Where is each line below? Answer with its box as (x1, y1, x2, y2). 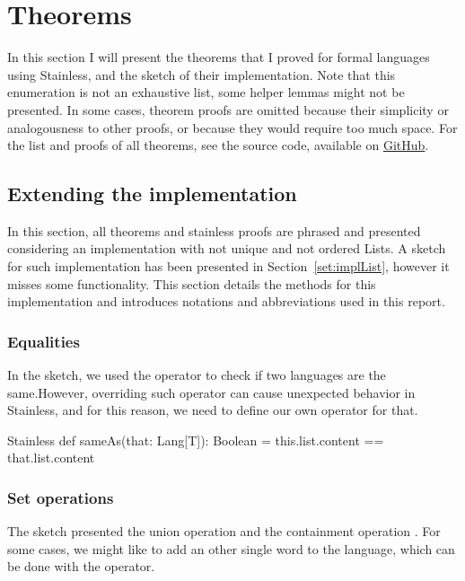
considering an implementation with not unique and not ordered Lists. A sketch (7, 239, 446, 258)
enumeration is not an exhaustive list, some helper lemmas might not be (7, 83, 405, 101)
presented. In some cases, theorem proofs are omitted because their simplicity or (7, 100, 449, 119)
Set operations (7, 486, 114, 508)
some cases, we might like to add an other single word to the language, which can (7, 539, 455, 558)
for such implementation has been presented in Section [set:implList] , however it (7, 257, 450, 276)
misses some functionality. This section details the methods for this (7, 274, 376, 293)
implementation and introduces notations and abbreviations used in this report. (7, 292, 445, 311)
